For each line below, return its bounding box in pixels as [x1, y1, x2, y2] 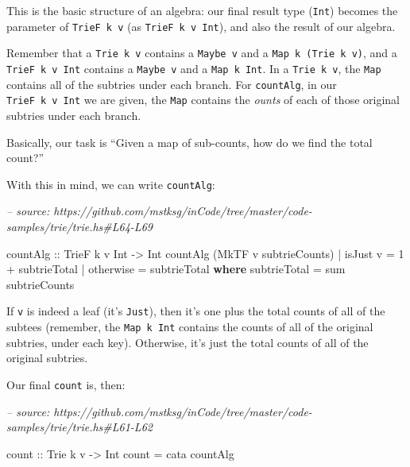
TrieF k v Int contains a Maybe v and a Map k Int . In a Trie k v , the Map [6, 60, 381, 76]
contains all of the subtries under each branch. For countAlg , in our [6, 75, 337, 92]
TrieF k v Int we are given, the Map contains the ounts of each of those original [6, 91, 400, 108]
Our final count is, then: [6, 376, 126, 392]
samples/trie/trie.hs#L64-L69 [6, 218, 153, 234]
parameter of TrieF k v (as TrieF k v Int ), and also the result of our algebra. [6, 17, 396, 34]
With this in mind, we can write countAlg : [6, 176, 215, 192]
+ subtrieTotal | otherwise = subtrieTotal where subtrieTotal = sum [6, 261, 346, 277]
